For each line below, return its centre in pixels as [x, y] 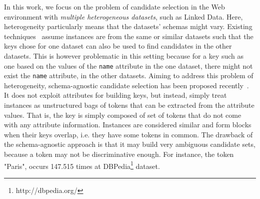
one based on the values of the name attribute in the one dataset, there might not [128, 65]
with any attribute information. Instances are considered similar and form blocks [128, 125]
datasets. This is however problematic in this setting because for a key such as [124, 55]
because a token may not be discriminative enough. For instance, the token [119, 154]
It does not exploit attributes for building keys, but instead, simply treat [115, 95]
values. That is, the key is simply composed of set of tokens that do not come [123, 115]
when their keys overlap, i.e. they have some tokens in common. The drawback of [128, 134]
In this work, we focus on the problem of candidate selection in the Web [114, 7]
